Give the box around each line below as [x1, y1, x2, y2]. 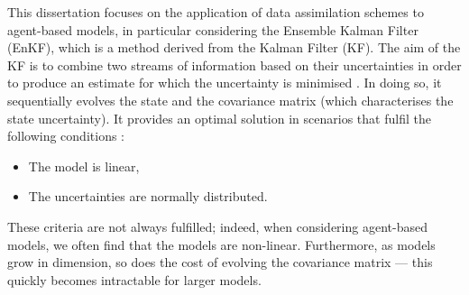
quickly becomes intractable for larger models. [7, 270, 262, 289]
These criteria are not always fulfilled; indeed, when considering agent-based [7, 217, 428, 235]
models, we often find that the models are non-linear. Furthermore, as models [7, 235, 436, 254]
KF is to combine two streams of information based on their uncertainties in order [7, 55, 462, 74]
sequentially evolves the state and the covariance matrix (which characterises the [7, 90, 454, 109]
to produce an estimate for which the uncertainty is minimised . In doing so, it [7, 73, 442, 92]
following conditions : [7, 126, 125, 145]
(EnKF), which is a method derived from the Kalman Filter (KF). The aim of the [7, 38, 461, 57]
